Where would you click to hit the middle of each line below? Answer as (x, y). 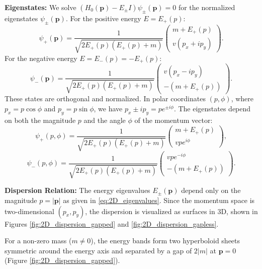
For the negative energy (41, 58)
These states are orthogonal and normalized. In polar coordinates (105, 98)
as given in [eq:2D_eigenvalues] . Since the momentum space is (159, 200)
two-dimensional (29, 211)
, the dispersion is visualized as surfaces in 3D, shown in (171, 211)
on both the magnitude (40, 120)
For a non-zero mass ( (38, 241)
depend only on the (211, 190)
